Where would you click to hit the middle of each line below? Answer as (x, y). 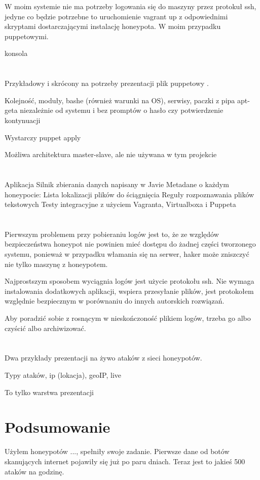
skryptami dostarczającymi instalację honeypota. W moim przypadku (113, 26)
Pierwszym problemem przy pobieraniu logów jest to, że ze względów (112, 234)
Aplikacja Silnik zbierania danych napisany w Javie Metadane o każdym (117, 184)
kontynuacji (23, 120)
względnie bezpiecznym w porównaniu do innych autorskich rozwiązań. (115, 301)
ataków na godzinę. (34, 471)
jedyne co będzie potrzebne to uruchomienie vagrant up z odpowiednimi (116, 16)
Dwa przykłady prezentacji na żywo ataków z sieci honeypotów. (103, 358)
